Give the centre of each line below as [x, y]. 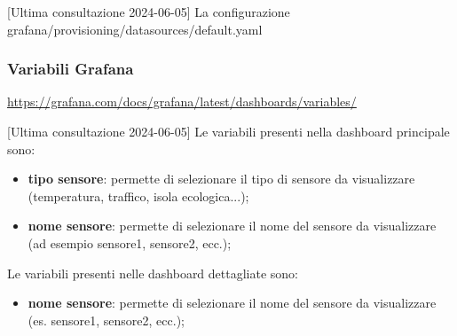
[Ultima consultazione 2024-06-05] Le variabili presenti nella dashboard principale [228, 131]
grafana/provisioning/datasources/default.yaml [135, 29]
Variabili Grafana [71, 69]
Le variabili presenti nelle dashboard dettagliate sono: [153, 273]
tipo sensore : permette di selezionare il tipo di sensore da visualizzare [221, 179]
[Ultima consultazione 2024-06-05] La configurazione [149, 12]
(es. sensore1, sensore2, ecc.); [106, 320]
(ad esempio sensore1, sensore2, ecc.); [130, 242]
